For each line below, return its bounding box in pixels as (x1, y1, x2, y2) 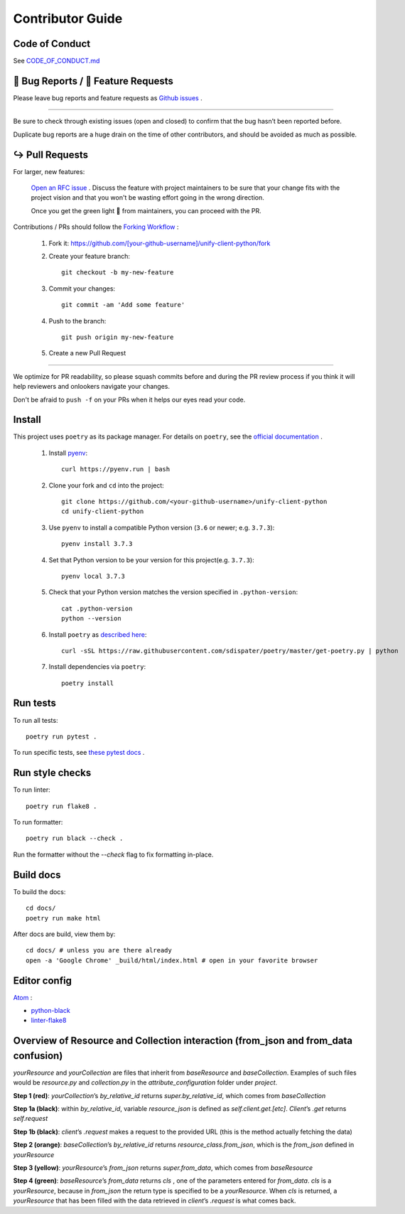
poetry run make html (26, 914, 101, 922)
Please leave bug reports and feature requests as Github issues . (13, 93, 202, 102)
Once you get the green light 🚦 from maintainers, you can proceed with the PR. (31, 206, 262, 215)
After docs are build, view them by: (13, 930, 116, 938)
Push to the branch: (48, 316, 107, 325)
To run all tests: (13, 716, 58, 724)
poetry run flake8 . (26, 802, 97, 810)
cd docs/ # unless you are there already (26, 946, 172, 955)
